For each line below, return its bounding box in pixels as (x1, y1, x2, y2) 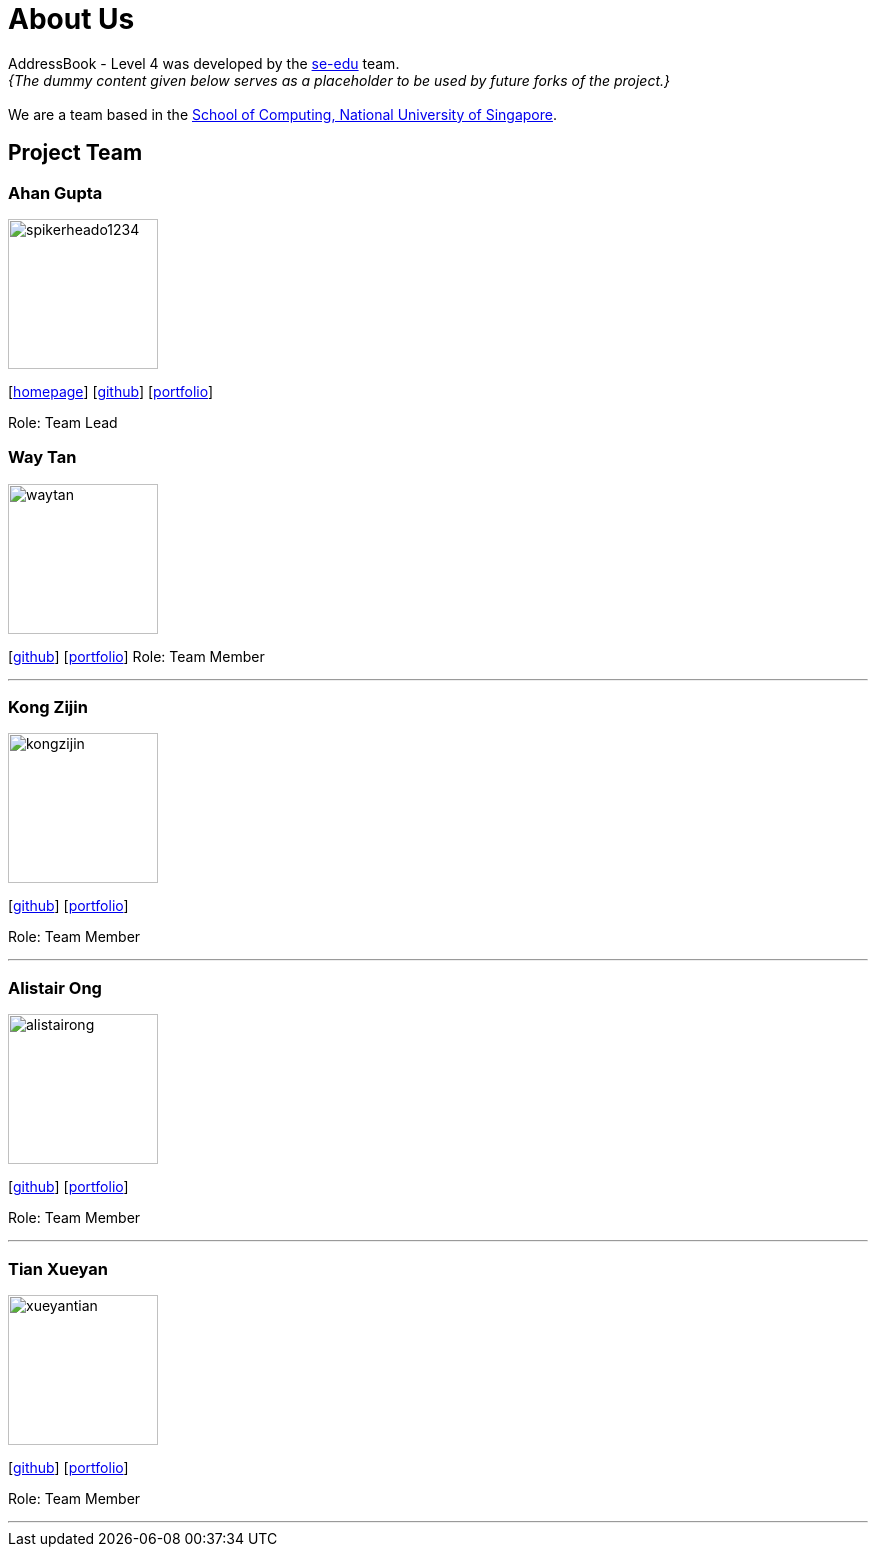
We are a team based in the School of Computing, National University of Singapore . (8, 105, 558, 123)
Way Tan (8, 447, 77, 468)
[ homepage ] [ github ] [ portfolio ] (8, 382, 214, 400)
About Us (8, 2, 135, 36)
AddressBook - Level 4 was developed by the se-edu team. (8, 54, 400, 72)
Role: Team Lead (8, 413, 118, 431)
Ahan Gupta (8, 182, 103, 203)
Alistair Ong (8, 977, 102, 998)
